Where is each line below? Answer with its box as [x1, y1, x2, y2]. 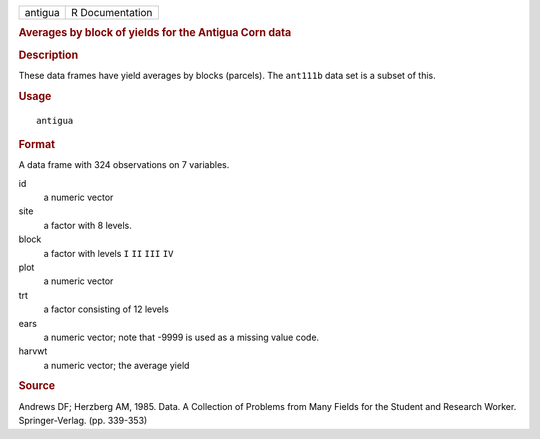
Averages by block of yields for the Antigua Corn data [18, 26, 292, 40]
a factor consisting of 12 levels [43, 303, 169, 315]
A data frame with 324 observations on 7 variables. [18, 159, 230, 171]
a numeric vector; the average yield [43, 359, 190, 371]
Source [18, 379, 56, 393]
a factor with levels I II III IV [43, 247, 174, 259]
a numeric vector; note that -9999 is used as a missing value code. [43, 331, 320, 343]
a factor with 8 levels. [43, 219, 132, 231]
